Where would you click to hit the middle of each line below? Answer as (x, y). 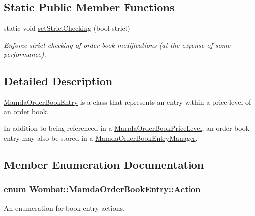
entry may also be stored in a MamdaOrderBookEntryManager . (101, 137)
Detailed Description (58, 81)
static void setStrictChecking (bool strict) (67, 28)
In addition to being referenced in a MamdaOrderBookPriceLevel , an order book (127, 128)
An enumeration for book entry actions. (64, 207)
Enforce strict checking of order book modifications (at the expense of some (117, 44)
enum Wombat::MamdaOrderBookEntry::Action (102, 189)
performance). (25, 54)
